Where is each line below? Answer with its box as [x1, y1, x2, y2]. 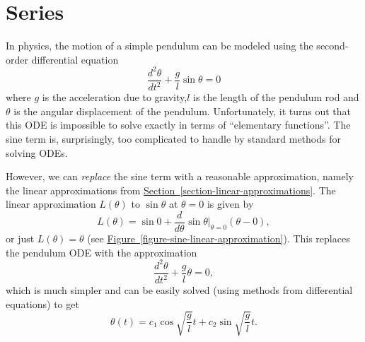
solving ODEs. [6, 145, 68, 160]
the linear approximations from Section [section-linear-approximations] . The [6, 182, 336, 197]
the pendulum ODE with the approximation [6, 244, 197, 259]
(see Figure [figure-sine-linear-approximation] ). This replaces [87, 231, 350, 246]
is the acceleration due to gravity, [42, 90, 187, 105]
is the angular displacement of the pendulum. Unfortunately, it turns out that [13, 103, 352, 118]
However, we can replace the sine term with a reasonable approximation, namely [6, 169, 354, 184]
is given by [207, 196, 254, 211]
